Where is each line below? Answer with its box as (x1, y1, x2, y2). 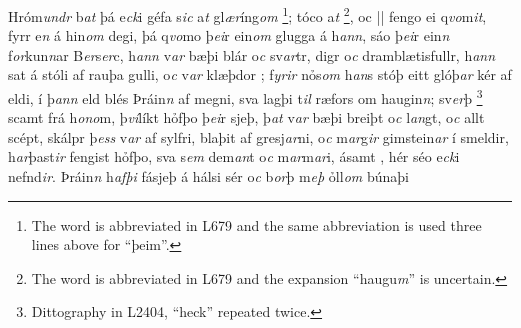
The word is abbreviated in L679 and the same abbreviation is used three (31, 214, 482, 235)
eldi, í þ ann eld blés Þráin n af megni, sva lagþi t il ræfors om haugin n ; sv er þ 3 (8, 85, 483, 108)
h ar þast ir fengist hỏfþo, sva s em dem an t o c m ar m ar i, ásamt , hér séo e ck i (8, 146, 460, 167)
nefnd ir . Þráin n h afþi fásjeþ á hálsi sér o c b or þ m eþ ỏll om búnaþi (8, 166, 409, 187)
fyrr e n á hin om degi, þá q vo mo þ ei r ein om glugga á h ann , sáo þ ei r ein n (8, 25, 450, 46)
